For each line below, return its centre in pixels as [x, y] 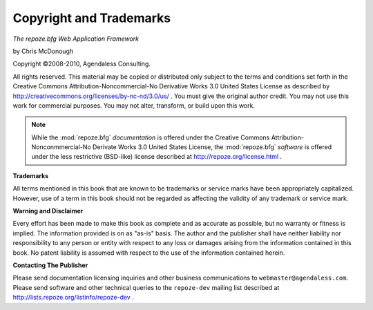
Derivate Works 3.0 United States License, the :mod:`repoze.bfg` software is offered [212, 147]
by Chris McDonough [43, 51]
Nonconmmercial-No [61, 147]
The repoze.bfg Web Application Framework [76, 39]
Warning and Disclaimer [48, 211]
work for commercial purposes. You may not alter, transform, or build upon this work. [134, 105]
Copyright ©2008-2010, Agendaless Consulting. [82, 64]
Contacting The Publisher [50, 265]
